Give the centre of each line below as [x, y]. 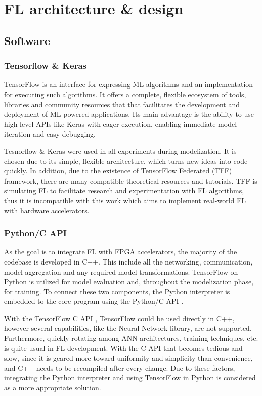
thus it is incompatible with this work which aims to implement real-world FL [125, 200]
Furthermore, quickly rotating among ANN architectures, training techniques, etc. [131, 338]
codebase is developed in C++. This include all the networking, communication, [128, 261]
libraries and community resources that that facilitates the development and [122, 104]
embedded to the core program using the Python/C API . [94, 301]
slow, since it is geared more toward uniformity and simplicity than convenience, [128, 358]
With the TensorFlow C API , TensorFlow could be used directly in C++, [119, 318]
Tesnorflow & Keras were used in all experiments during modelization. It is [120, 150]
